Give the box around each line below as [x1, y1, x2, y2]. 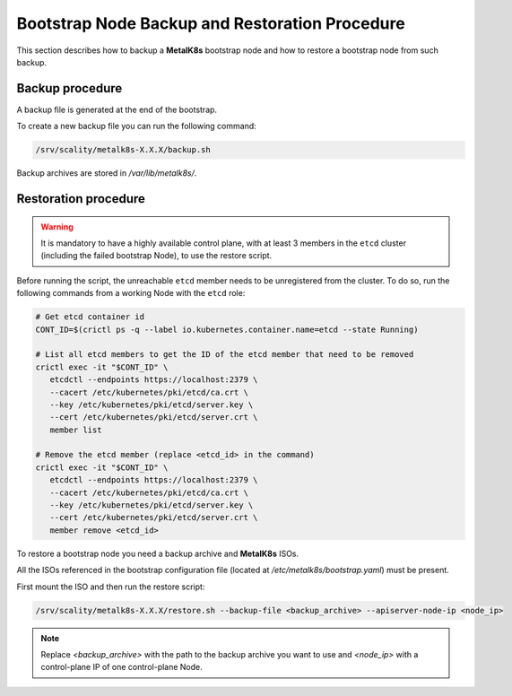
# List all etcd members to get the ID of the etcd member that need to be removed [35, 350, 414, 360]
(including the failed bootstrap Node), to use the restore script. [40, 250, 273, 261]
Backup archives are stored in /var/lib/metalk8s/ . [16, 168, 197, 178]
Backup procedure [16, 81, 123, 96]
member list [49, 424, 102, 435]
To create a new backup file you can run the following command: [16, 121, 257, 132]
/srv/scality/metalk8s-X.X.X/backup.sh [35, 144, 211, 155]
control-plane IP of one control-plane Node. [40, 662, 204, 673]
